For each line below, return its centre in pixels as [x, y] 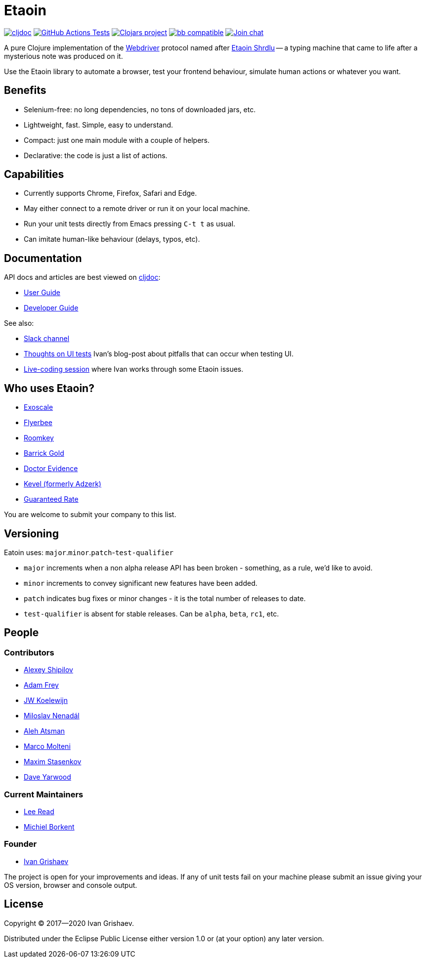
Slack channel [47, 339]
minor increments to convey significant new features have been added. [141, 583]
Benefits [25, 90]
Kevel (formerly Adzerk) [63, 484]
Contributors [29, 652]
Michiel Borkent [49, 827]
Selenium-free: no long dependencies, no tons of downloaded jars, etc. [140, 109]
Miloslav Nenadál [52, 716]
